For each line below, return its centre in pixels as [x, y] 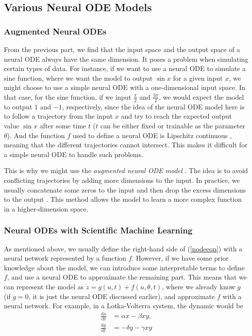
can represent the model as [44, 286]
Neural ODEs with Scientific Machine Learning [98, 230]
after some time [63, 125]
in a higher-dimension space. [46, 208]
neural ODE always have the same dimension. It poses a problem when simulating [126, 59]
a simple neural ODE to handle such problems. [74, 154]
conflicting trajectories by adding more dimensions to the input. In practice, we [122, 180]
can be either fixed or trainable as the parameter [173, 125]
